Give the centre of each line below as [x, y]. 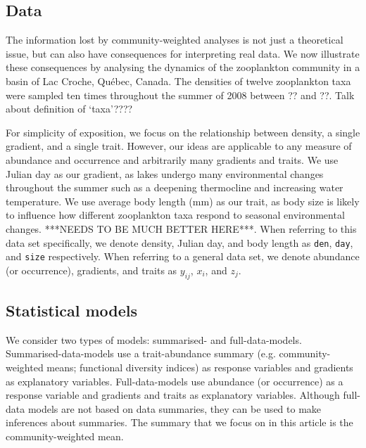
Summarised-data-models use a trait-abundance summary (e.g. [141, 353]
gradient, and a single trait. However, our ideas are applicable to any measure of [179, 146]
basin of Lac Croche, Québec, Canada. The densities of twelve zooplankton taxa [178, 81]
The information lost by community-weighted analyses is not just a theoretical [175, 40]
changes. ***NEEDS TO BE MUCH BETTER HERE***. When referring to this [181, 228]
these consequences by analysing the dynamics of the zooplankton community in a [183, 67]
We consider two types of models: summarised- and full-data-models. [154, 339]
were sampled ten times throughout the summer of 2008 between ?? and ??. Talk [180, 95]
